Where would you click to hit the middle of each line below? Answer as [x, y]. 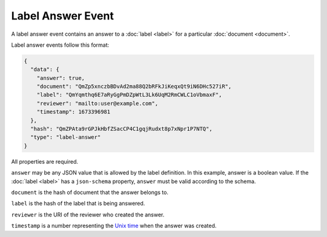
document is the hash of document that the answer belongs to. [90, 192]
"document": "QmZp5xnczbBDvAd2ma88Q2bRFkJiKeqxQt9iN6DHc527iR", [134, 87]
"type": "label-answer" [66, 137]
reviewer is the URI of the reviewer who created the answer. [88, 215]
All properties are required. [45, 161]
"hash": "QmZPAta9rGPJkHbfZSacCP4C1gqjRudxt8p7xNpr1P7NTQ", [121, 129]
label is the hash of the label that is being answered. [78, 204]
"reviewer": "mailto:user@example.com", [97, 103]
